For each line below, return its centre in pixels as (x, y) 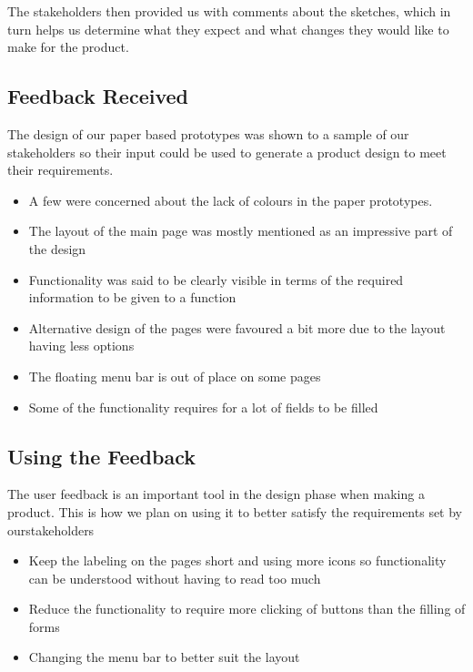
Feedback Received (98, 96)
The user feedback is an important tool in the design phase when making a (216, 494)
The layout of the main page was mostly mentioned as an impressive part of (241, 231)
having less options (81, 346)
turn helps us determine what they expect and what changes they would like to (228, 29)
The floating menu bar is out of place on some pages (175, 376)
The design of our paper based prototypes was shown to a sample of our (208, 133)
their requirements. (60, 170)
